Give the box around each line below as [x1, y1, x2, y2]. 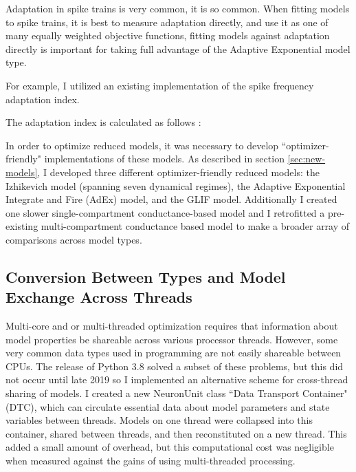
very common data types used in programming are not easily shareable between [5, 345, 342, 360]
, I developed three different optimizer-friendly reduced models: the [37, 164, 320, 179]
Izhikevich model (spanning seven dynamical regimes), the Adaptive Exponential [5, 178, 346, 193]
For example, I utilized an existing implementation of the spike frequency [5, 78, 314, 92]
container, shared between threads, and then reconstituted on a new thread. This [5, 426, 347, 440]
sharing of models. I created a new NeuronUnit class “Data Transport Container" [5, 386, 348, 400]
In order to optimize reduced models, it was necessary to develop [5, 138, 279, 152]
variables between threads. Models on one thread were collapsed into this [5, 413, 313, 427]
